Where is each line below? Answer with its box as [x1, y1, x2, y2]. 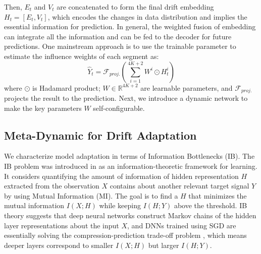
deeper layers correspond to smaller [4, 239, 114, 250]
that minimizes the [188, 190, 247, 201]
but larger [148, 239, 179, 250]
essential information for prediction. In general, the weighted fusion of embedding [4, 21, 256, 32]
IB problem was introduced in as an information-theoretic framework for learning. [4, 161, 257, 171]
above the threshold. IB [174, 200, 247, 211]
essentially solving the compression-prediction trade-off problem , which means [4, 230, 247, 240]
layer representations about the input [4, 220, 119, 230]
